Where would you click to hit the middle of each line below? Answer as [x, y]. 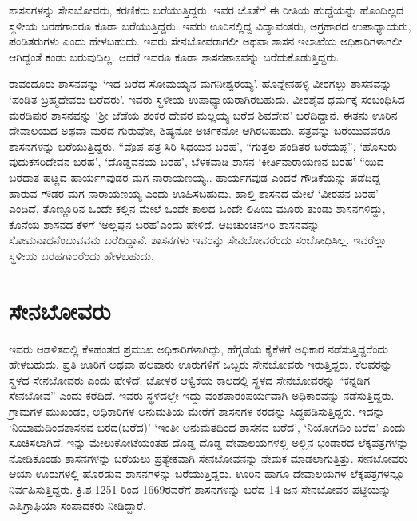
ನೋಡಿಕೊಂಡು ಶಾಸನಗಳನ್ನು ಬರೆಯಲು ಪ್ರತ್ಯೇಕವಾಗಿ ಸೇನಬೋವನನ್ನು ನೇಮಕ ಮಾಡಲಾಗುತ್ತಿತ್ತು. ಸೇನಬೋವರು [208, 458]
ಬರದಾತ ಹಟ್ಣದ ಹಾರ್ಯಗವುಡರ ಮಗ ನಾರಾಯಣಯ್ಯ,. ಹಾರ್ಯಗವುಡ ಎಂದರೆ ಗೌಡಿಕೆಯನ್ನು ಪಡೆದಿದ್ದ [195, 177]
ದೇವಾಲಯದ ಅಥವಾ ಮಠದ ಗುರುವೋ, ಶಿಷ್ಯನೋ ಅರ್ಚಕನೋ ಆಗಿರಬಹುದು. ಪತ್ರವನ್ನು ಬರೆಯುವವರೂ [200, 130]
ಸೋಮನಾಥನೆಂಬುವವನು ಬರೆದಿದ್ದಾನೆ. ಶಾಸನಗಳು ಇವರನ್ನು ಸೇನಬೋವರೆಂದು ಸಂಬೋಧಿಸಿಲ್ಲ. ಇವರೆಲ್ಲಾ [198, 240]
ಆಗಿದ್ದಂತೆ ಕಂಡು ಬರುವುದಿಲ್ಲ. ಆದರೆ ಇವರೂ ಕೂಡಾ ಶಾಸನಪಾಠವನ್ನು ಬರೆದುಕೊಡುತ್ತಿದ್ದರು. [174, 56]
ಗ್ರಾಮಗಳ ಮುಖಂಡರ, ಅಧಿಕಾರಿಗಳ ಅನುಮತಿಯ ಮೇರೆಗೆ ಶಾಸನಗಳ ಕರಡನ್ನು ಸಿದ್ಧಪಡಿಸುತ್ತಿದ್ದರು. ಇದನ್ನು [197, 411]
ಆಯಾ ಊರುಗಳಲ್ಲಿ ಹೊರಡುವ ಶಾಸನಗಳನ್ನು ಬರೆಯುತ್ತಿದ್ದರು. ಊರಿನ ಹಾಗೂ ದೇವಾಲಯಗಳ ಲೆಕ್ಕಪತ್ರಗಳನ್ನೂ [207, 474]
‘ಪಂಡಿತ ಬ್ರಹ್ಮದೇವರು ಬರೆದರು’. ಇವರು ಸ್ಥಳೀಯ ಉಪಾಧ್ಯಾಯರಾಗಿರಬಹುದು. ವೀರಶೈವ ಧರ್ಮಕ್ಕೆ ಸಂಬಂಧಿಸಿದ [207, 99]
